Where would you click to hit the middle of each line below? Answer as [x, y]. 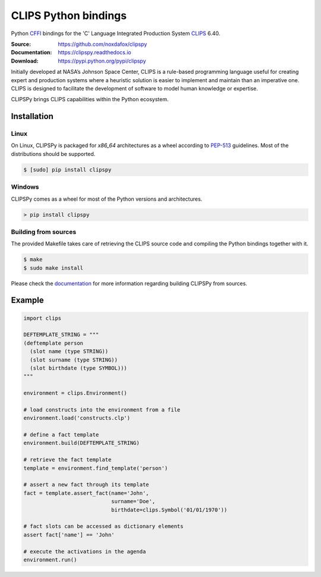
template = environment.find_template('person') [96, 468]
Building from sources [44, 232]
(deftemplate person [53, 343]
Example [27, 300]
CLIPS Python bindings [69, 15]
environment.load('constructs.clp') [77, 418]
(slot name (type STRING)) [69, 352]
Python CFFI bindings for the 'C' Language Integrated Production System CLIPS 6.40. [116, 33]
